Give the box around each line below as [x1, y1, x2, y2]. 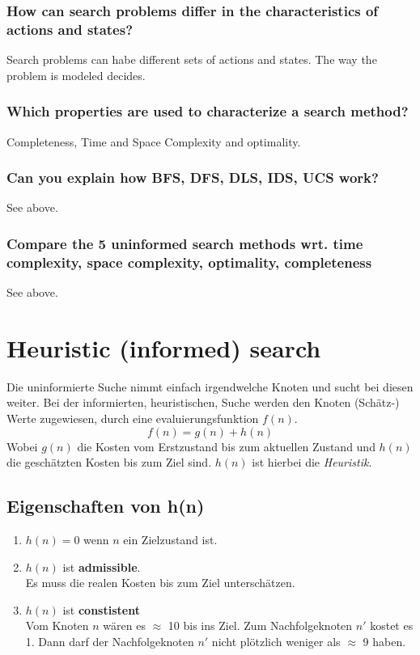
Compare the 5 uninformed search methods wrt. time [6, 233, 363, 253]
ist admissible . [62, 558, 141, 575]
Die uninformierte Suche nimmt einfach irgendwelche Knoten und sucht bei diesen [6, 378, 414, 395]
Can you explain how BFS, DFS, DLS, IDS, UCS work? [6, 167, 379, 188]
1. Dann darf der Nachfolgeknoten [25, 632, 194, 649]
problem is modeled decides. [6, 66, 146, 83]
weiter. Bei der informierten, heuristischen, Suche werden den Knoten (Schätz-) [6, 394, 400, 411]
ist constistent [62, 601, 140, 618]
